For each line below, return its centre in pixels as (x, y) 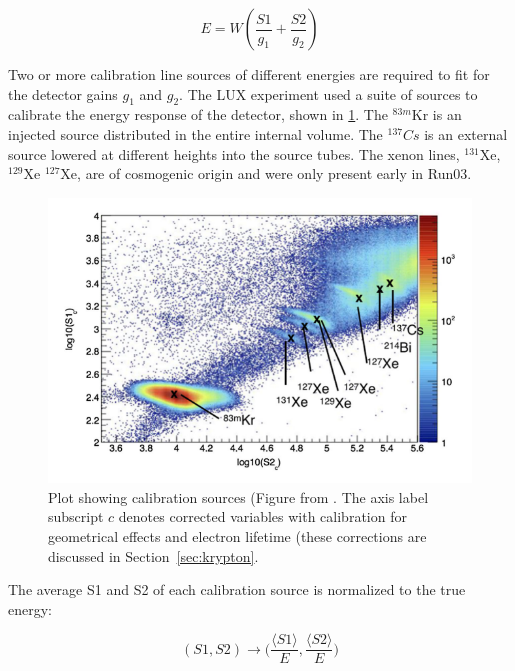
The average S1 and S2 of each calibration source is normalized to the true (237, 589)
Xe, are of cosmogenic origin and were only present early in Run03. (266, 173)
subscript (76, 516)
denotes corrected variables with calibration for (262, 516)
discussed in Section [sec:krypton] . (153, 555)
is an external (466, 133)
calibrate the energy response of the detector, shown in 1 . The (198, 114)
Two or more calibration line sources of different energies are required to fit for (249, 74)
